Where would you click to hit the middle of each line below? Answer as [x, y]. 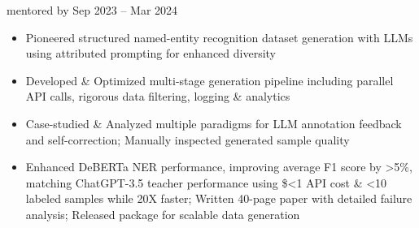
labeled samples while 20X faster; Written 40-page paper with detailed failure [219, 198]
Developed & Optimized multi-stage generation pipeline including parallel [209, 80]
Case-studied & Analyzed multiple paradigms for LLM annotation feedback [214, 123]
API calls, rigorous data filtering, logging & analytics [158, 96]
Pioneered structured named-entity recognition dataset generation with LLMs [219, 37]
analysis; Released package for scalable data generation [163, 214]
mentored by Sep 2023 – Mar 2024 [92, 10]
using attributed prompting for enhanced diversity [151, 53]
